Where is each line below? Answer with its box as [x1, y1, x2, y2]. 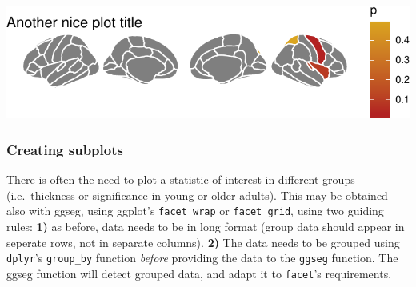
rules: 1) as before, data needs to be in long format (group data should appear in [6, 218, 405, 235]
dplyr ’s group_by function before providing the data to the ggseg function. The [6, 249, 398, 266]
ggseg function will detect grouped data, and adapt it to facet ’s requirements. [6, 265, 392, 281]
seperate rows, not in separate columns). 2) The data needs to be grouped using [6, 233, 400, 250]
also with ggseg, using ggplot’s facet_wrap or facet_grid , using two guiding [6, 202, 384, 219]
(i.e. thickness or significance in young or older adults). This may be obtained [6, 186, 388, 203]
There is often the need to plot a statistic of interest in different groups [6, 171, 355, 188]
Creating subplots [6, 139, 123, 159]
